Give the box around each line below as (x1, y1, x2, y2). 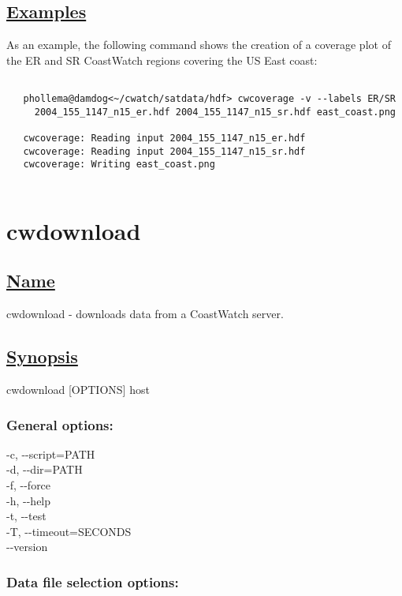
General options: (6, 414, 114, 434)
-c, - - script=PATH (6, 445, 95, 462)
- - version (6, 538, 48, 555)
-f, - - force (6, 477, 51, 493)
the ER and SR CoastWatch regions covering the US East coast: (6, 51, 318, 68)
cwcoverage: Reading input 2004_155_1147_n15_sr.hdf (23, 145, 306, 157)
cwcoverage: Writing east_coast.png (23, 159, 215, 171)
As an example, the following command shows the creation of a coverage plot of (6, 36, 391, 53)
